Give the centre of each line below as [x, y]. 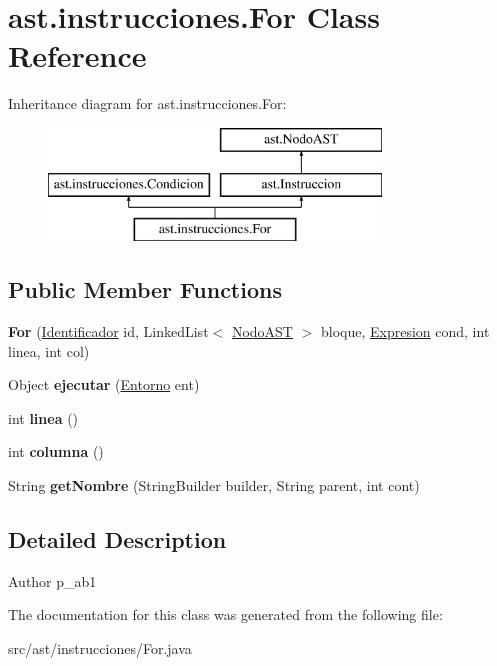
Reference [77, 55]
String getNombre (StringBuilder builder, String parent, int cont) [214, 485]
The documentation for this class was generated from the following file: [225, 614]
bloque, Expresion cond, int [405, 331]
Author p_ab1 [52, 580]
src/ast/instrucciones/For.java [100, 648]
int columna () [56, 451]
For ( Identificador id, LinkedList [108, 331]
